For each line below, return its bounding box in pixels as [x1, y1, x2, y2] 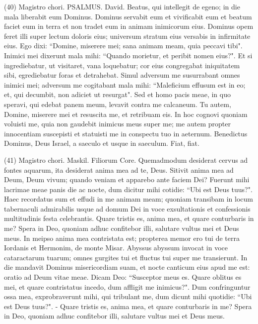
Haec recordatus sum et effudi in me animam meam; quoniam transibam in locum [4, 194, 253, 204]
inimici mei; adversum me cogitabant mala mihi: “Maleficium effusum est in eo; [4, 79, 246, 90]
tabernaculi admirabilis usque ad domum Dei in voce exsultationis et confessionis [4, 203, 251, 214]
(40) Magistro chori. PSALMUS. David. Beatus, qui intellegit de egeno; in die [4, 1, 240, 11]
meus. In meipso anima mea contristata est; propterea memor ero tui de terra [4, 232, 240, 243]
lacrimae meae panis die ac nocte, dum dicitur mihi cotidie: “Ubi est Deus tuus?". [4, 184, 253, 194]
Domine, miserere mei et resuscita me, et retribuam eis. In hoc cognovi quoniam [4, 108, 248, 119]
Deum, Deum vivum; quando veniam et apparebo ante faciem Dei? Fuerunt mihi [4, 174, 250, 185]
